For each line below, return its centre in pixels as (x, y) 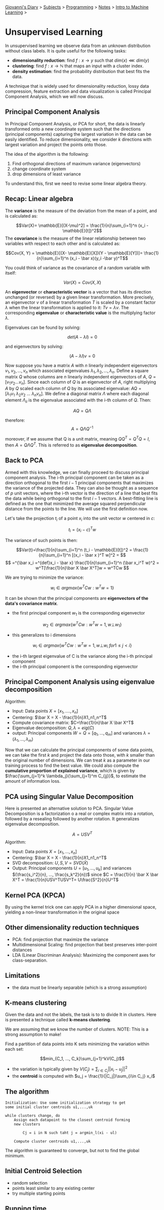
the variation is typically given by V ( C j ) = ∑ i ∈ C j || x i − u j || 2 (70, 1070)
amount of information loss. (33, 781)
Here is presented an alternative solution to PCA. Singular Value (69, 808)
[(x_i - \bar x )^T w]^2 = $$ (99, 555)
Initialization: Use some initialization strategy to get (65, 1103)
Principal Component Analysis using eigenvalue (80, 682)
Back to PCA (24, 460)
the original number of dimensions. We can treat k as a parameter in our (78, 760)
